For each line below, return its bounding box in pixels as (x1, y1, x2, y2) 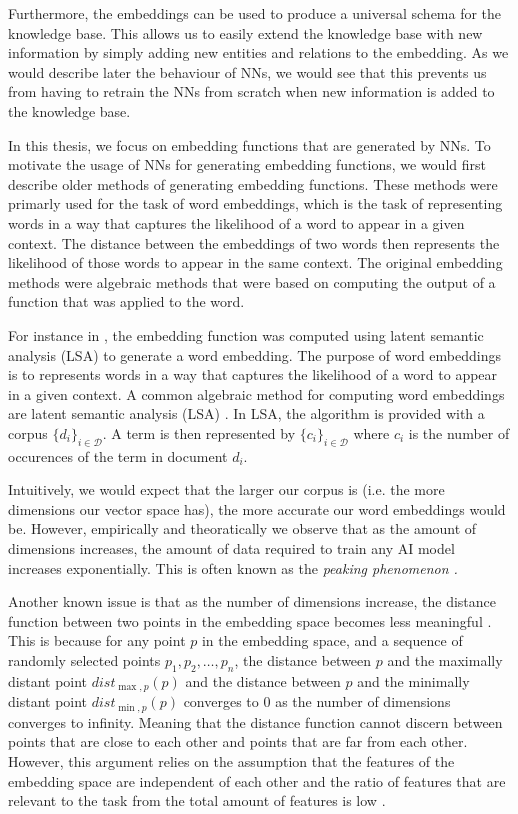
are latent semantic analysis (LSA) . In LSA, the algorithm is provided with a (8, 403, 485, 424)
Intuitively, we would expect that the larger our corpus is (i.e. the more (8, 479, 445, 500)
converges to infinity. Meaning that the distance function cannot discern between (8, 711, 503, 732)
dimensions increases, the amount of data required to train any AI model (8, 538, 455, 559)
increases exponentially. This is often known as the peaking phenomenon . (8, 557, 458, 578)
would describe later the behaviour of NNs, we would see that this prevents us (8, 61, 487, 82)
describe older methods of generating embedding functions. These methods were (8, 173, 498, 194)
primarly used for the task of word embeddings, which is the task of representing (8, 193, 503, 214)
